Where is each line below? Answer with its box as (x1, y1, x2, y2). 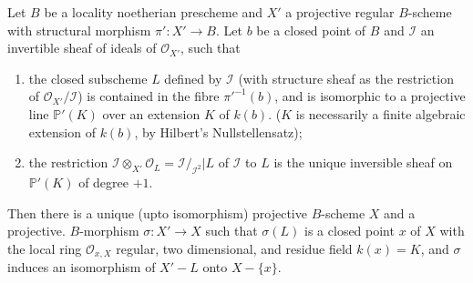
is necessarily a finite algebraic (295, 104, 466, 123)
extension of (28, 122, 96, 141)
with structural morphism (7, 20, 151, 39)
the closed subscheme (28, 68, 148, 87)
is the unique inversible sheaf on (273, 153, 453, 172)
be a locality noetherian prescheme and (44, 3, 263, 21)
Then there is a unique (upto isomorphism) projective (7, 203, 307, 222)
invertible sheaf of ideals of (7, 38, 157, 57)
